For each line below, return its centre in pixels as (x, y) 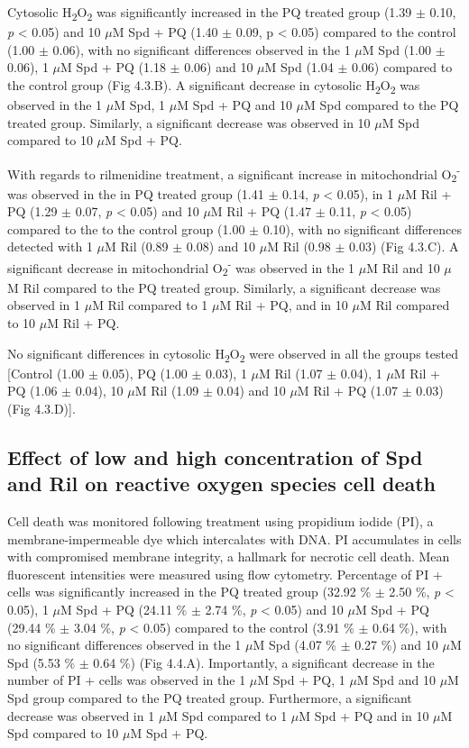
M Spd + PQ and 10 (234, 105)
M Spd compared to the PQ (382, 105)
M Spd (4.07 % (294, 645)
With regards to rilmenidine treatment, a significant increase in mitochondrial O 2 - (234, 173)
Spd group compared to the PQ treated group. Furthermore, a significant (210, 697)
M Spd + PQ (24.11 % (124, 609)
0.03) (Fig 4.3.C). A (404, 246)
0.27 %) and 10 (396, 645)
